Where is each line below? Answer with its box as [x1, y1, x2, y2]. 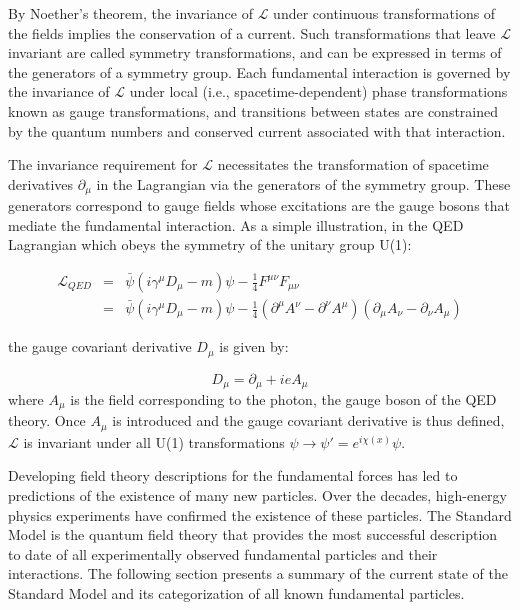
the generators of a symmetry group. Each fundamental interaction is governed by [8, 61, 511, 82]
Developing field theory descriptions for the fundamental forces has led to [8, 465, 458, 486]
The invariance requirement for [8, 154, 198, 175]
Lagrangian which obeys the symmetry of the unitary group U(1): [8, 234, 412, 255]
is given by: [219, 336, 289, 357]
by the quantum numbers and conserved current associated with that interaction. [8, 120, 506, 141]
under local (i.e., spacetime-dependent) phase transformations [129, 81, 508, 102]
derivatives [8, 173, 74, 194]
